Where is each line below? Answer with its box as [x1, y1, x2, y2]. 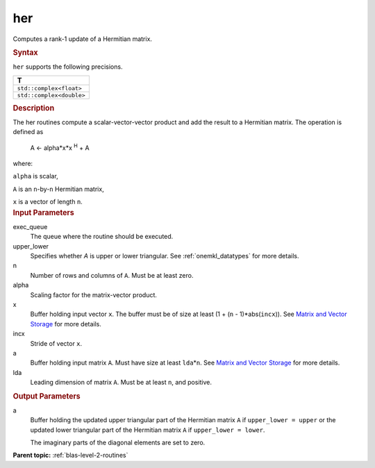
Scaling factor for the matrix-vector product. [30, 290, 158, 299]
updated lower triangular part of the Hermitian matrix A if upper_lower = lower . [30, 426, 265, 434]
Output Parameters [12, 391, 81, 401]
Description [12, 103, 55, 112]
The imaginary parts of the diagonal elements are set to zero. [30, 438, 206, 446]
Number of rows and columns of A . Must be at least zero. [30, 271, 194, 279]
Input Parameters [12, 208, 74, 217]
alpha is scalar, [12, 172, 58, 181]
